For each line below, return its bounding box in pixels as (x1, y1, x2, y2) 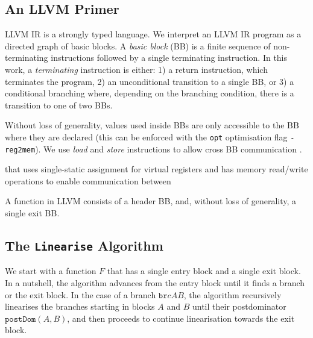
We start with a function (5, 264, 96, 277)
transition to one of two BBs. (5, 98, 113, 111)
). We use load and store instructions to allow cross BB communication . (35, 142, 302, 155)
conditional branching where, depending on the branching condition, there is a (5, 87, 294, 99)
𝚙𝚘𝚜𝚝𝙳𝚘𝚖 (5, 315, 36, 324)
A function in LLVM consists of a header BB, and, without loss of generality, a (5, 195, 297, 207)
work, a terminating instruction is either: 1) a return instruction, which (5, 63, 268, 75)
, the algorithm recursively (183, 288, 282, 301)
